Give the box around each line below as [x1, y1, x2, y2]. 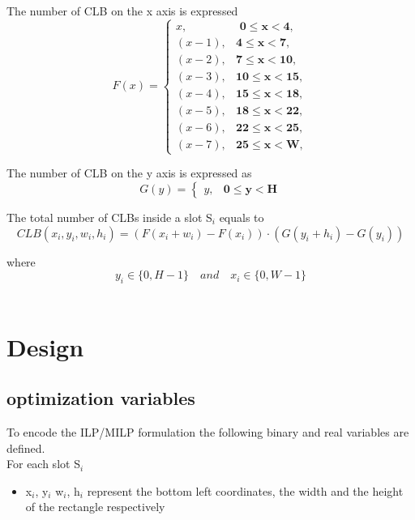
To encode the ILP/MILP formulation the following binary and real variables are [6, 424, 409, 441]
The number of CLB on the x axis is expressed [6, 2, 238, 19]
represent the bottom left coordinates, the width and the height [87, 482, 404, 499]
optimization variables [6, 386, 195, 411]
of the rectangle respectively [25, 498, 165, 515]
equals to [219, 208, 264, 225]
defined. [6, 439, 45, 456]
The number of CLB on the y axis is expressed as [6, 164, 252, 181]
